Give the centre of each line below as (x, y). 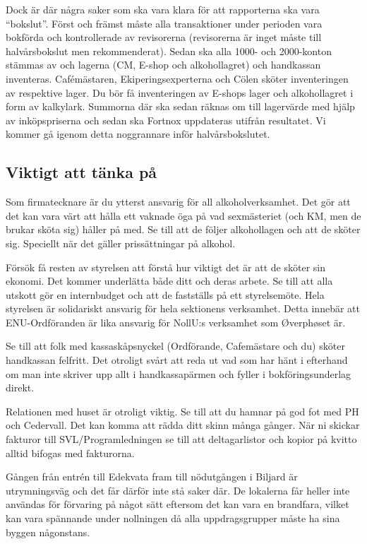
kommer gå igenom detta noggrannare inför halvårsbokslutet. (138, 134)
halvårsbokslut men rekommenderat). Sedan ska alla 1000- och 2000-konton (169, 51)
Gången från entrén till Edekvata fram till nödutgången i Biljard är (152, 477)
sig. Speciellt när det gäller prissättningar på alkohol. (121, 243)
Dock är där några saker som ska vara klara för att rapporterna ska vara (163, 9)
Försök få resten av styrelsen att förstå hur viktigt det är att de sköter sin (166, 267)
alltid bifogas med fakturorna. (70, 453)
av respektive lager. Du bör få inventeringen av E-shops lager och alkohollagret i (180, 92)
